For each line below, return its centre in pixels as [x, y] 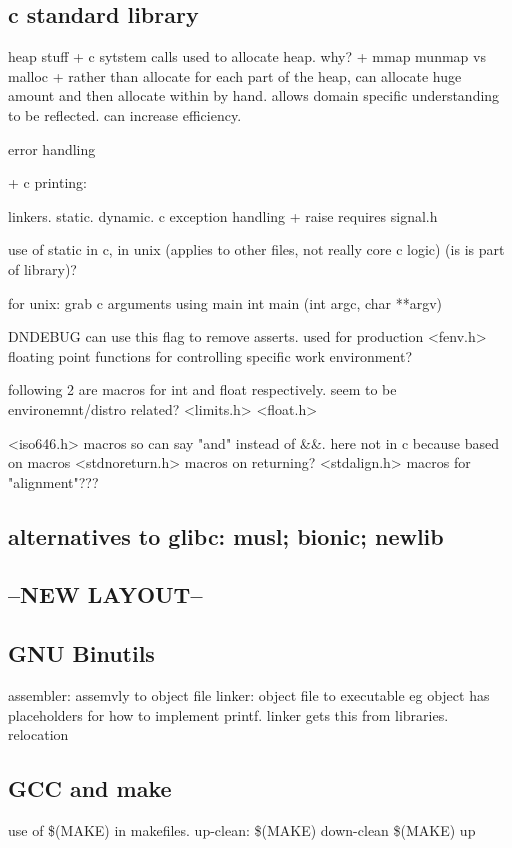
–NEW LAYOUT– [105, 594]
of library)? [42, 268]
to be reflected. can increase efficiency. [125, 114]
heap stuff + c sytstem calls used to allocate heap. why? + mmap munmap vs [247, 56]
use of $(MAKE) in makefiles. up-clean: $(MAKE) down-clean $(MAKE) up [242, 830]
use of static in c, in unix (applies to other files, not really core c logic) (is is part [256, 249]
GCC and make [90, 788]
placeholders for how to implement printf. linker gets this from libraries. [228, 714]
